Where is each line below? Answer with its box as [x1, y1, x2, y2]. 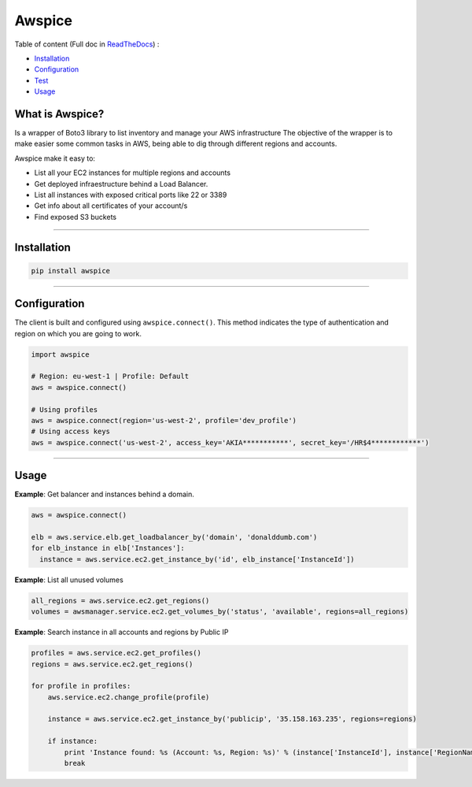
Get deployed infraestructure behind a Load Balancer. [34, 179, 208, 188]
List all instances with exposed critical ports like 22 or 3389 [34, 190, 227, 199]
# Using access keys [31, 427, 110, 436]
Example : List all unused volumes [14, 575, 124, 585]
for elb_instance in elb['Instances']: [31, 544, 185, 553]
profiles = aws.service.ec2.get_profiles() [31, 648, 202, 658]
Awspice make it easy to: [14, 154, 96, 163]
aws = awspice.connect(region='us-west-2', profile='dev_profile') [31, 416, 297, 425]
